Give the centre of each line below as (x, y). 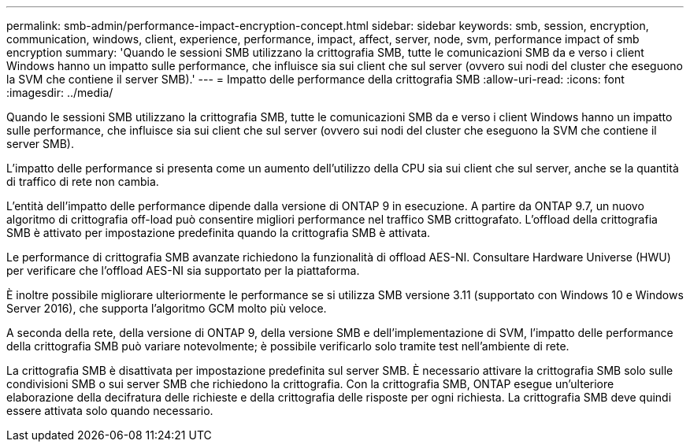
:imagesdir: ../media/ (60, 93)
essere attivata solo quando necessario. (110, 411)
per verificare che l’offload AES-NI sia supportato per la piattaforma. (183, 270)
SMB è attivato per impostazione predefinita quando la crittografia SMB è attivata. (219, 233)
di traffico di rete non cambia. (83, 181)
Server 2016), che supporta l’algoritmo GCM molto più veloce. (167, 308)
